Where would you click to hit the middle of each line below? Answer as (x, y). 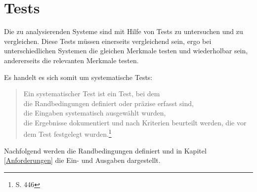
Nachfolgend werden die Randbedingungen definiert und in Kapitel (105, 150)
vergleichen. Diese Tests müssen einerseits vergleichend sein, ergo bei (108, 41)
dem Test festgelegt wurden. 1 (67, 133)
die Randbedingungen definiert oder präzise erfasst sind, (108, 103)
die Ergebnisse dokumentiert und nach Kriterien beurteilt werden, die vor (135, 122)
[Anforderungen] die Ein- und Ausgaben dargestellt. (82, 160)
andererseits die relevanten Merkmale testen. (71, 60)
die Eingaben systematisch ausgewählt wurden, (95, 113)
